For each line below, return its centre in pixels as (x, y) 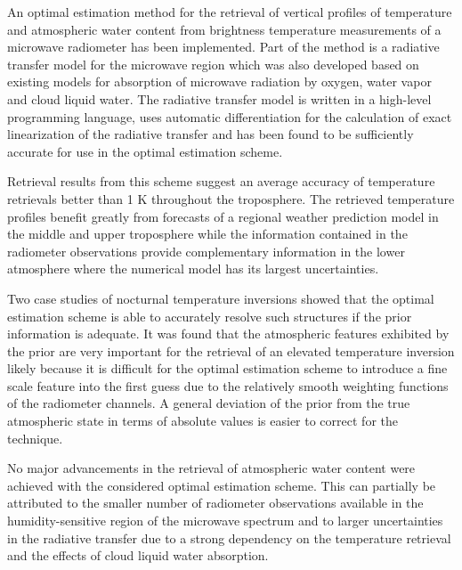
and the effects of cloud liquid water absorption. (138, 555)
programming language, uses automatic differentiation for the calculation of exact (230, 116)
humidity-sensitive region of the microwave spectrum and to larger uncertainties (225, 521)
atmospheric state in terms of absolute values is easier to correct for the (203, 421)
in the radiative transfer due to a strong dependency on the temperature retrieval (229, 537)
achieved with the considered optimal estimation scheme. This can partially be (222, 485)
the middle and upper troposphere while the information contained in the (207, 234)
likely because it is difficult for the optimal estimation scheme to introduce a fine (227, 368)
